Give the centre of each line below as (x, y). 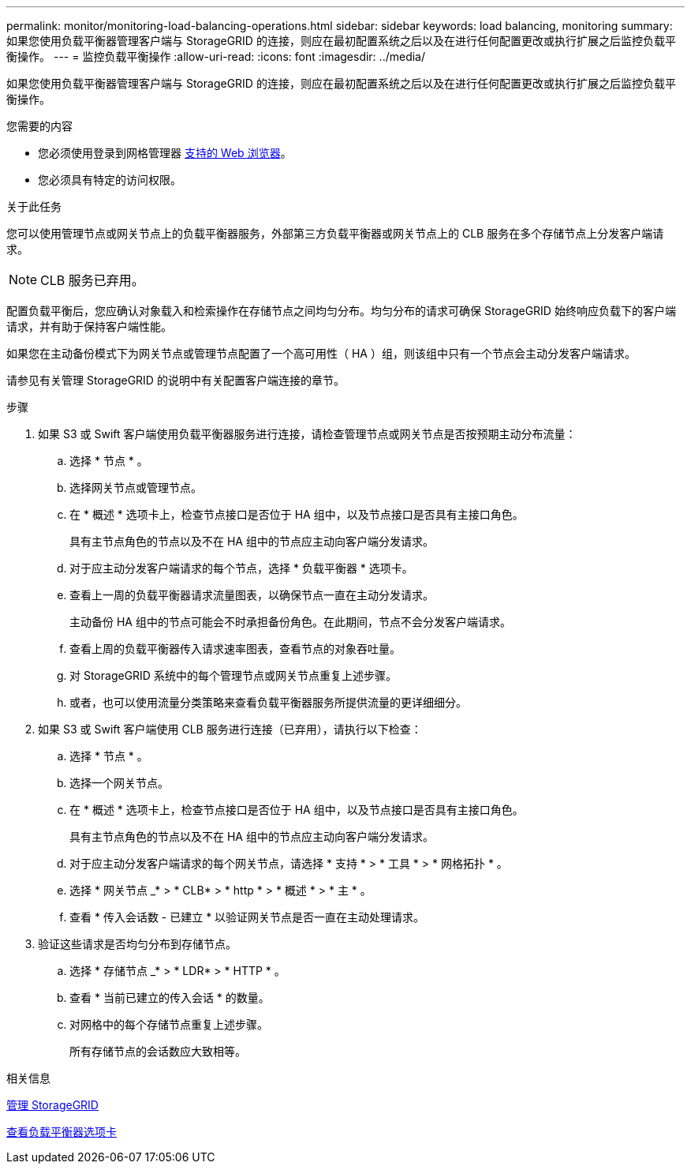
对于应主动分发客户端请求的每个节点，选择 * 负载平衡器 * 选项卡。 (241, 568)
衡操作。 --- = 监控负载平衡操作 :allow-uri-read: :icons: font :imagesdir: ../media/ (216, 56)
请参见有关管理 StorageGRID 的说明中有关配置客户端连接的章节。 (176, 380)
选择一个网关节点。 (119, 783)
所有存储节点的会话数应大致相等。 (158, 1051)
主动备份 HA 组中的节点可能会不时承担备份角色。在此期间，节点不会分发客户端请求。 (290, 622)
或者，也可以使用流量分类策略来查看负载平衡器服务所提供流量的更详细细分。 (268, 702)
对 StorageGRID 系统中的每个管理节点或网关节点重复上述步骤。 (233, 675)
